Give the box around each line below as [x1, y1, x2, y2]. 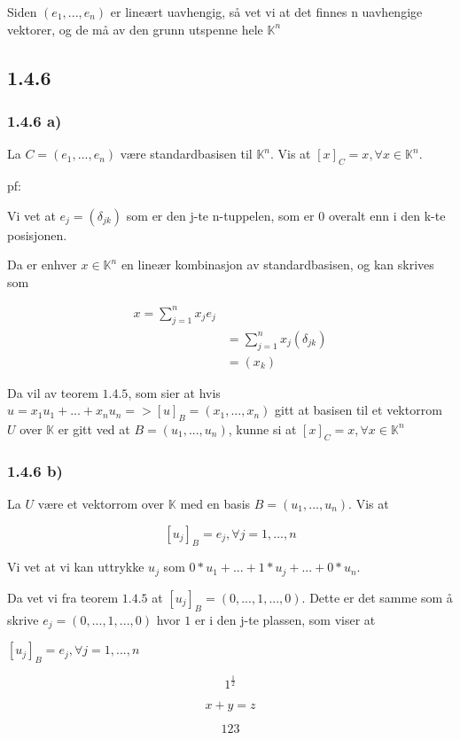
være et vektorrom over [37, 494, 165, 512]
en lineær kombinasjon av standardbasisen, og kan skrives [121, 255, 434, 274]
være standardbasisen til [120, 144, 253, 163]
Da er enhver [7, 255, 77, 274]
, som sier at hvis [128, 383, 221, 401]
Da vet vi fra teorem [7, 588, 119, 606]
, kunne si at [228, 419, 297, 438]
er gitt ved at [58, 419, 130, 438]
